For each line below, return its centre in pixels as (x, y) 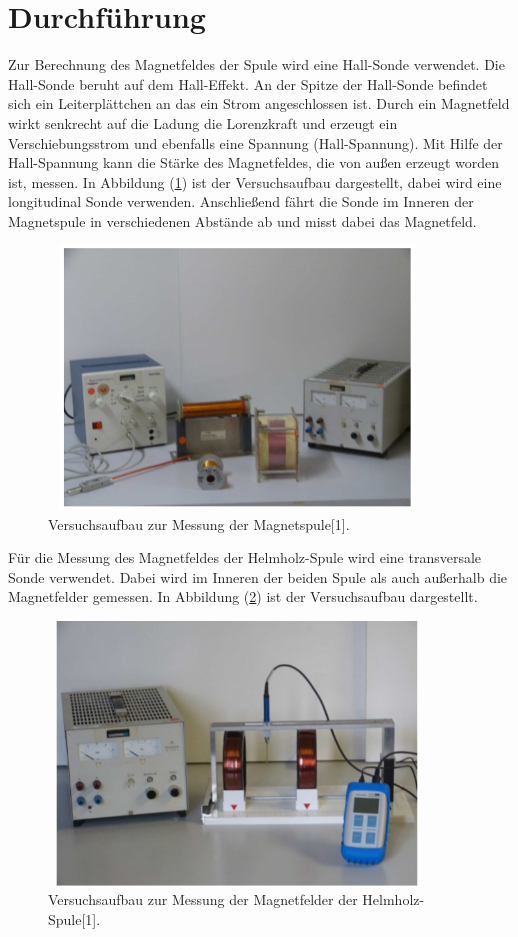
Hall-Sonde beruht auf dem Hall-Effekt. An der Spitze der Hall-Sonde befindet (248, 83)
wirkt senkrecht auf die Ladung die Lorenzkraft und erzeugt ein (203, 122)
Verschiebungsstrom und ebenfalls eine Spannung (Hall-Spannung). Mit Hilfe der (255, 142)
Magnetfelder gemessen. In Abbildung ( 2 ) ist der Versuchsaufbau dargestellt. (243, 596)
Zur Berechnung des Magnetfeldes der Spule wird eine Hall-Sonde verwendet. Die (256, 64)
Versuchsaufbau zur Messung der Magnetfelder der (203, 899)
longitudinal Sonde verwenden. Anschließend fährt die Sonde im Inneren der (241, 201)
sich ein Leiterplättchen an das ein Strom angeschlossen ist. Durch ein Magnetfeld (259, 103)
